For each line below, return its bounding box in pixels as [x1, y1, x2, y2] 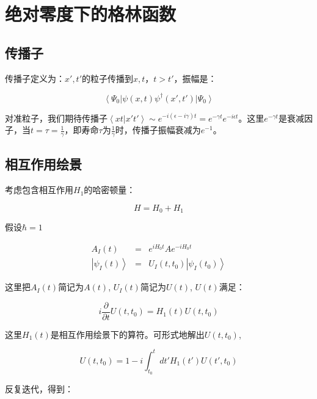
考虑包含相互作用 [5, 183, 73, 196]
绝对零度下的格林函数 [5, 1, 177, 26]
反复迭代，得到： [5, 383, 73, 395]
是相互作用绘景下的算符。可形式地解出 [50, 328, 205, 340]
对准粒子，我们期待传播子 [5, 111, 107, 124]
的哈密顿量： [84, 183, 136, 196]
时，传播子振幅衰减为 [115, 123, 201, 136]
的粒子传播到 [82, 71, 134, 84]
